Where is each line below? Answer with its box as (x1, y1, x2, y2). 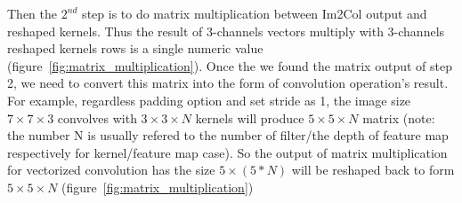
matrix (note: (362, 108, 435, 127)
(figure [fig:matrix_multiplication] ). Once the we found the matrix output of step (7, 56, 452, 74)
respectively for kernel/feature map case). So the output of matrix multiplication (7, 143, 448, 161)
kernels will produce (195, 108, 304, 127)
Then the (7, 4, 57, 22)
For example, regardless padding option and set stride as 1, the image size (7, 90, 411, 109)
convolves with (57, 108, 137, 127)
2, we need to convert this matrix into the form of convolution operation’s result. (7, 74, 449, 92)
